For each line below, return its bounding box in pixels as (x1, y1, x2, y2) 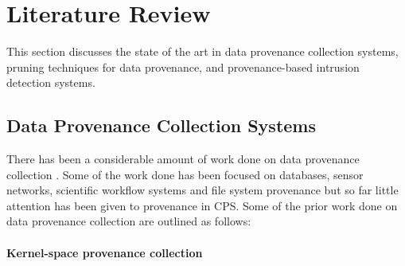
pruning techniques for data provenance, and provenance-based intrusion (6, 58, 360, 75)
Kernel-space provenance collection (6, 244, 203, 260)
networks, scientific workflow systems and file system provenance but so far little (6, 182, 399, 198)
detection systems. (6, 74, 95, 91)
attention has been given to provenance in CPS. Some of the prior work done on (6, 197, 398, 213)
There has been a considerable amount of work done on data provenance (6, 151, 360, 167)
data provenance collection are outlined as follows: (6, 213, 251, 229)
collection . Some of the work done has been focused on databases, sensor (6, 166, 364, 182)
